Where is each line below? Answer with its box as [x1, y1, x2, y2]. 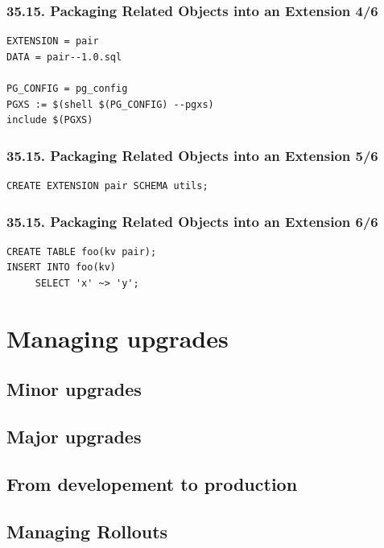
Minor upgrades [6, 377, 142, 402]
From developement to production [6, 471, 298, 496]
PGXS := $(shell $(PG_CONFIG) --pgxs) [6, 98, 214, 110]
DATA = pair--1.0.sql [6, 51, 122, 63]
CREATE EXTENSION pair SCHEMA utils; [6, 180, 209, 192]
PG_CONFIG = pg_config [6, 83, 128, 94]
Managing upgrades [6, 321, 229, 354]
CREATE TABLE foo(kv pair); [6, 245, 157, 258]
